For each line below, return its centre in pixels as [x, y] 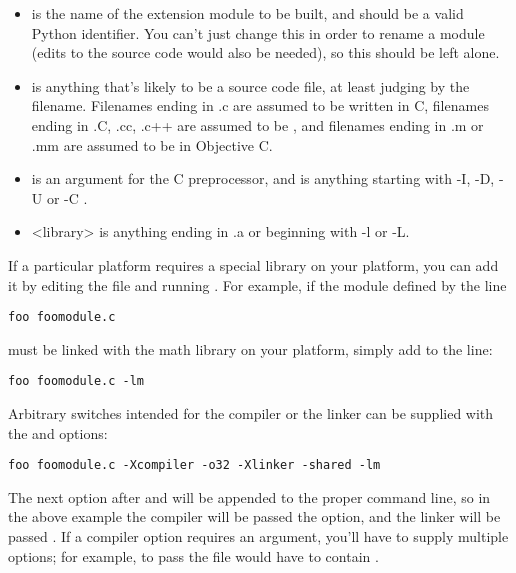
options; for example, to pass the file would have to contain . [193, 555]
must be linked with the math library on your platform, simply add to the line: [250, 348]
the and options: [58, 432]
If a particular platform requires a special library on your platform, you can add [253, 264]
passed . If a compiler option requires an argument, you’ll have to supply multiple [258, 536]
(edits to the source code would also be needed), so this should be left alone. [265, 52]
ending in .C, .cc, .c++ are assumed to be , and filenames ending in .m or [257, 124]
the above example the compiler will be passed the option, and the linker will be [254, 516]
